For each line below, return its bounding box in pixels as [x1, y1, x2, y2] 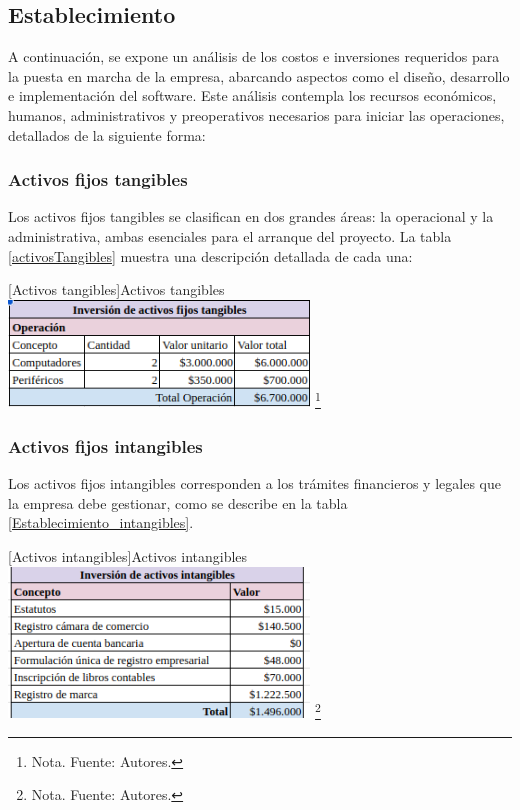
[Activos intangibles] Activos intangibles [8, 545, 248, 566]
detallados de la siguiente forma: [8, 124, 206, 145]
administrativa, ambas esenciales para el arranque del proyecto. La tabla [8, 225, 452, 246]
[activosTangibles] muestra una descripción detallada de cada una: [8, 245, 413, 266]
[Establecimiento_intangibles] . [8, 512, 194, 533]
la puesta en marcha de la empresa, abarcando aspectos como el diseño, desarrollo [8, 65, 510, 86]
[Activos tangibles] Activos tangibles [8, 279, 225, 300]
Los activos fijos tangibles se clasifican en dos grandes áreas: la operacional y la [8, 206, 494, 227]
